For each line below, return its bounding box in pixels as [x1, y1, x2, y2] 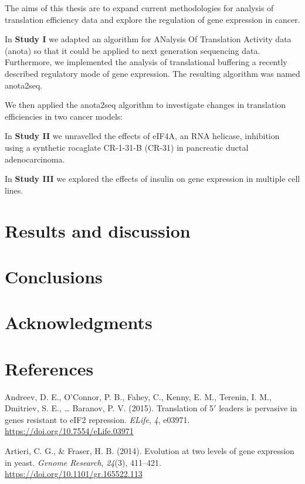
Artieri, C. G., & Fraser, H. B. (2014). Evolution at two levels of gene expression [5, 444, 294, 456]
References [5, 356, 94, 380]
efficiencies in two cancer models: [5, 110, 123, 122]
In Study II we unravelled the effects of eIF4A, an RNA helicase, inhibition [5, 130, 280, 142]
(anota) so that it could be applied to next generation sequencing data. [5, 44, 260, 56]
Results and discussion [5, 218, 191, 242]
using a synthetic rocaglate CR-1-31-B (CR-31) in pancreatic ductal [5, 141, 249, 153]
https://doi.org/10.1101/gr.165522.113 [5, 468, 143, 480]
